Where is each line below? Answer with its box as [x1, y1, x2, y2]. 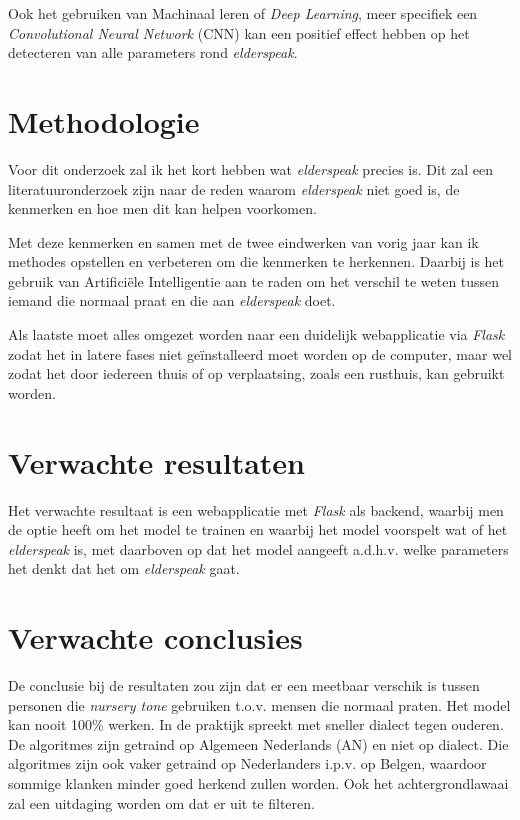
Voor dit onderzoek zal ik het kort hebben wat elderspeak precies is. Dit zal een [8, 158, 493, 179]
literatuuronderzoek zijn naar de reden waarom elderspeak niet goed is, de [8, 178, 460, 199]
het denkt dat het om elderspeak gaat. [8, 558, 240, 579]
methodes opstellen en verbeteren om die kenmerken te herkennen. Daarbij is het [8, 251, 505, 272]
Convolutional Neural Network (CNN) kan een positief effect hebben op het [8, 22, 470, 43]
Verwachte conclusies [8, 617, 303, 658]
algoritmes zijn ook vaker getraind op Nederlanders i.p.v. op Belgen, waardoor [8, 753, 487, 774]
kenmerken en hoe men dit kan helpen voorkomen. [8, 198, 317, 219]
